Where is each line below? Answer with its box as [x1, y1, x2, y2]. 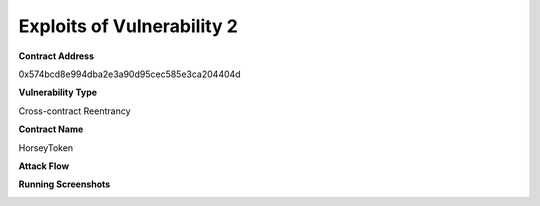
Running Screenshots [18, 178, 111, 190]
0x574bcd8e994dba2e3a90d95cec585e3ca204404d [18, 68, 241, 80]
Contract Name [18, 123, 84, 135]
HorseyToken [18, 141, 74, 154]
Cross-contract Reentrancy [18, 105, 131, 117]
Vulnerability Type [18, 86, 98, 99]
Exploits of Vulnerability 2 [18, 15, 239, 37]
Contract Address [18, 50, 95, 62]
